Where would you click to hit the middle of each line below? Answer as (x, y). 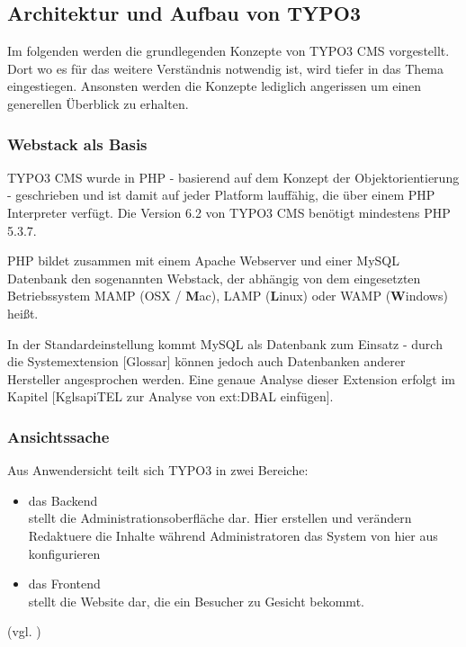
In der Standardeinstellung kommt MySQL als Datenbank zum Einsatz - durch (225, 343)
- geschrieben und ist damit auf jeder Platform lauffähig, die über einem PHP (221, 195)
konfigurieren (64, 553)
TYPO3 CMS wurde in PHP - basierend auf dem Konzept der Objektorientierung (233, 177)
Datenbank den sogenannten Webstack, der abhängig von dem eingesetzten (214, 278)
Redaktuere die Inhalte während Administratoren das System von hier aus (233, 535)
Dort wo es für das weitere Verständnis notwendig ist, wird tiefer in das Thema (226, 68)
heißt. (23, 313)
